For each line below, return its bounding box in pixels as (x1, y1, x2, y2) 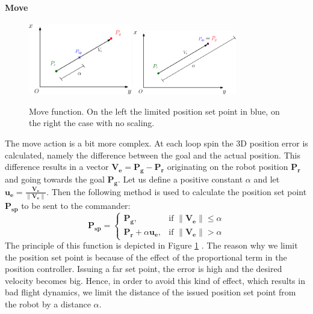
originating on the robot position (167, 160, 288, 173)
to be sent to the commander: (21, 199, 131, 212)
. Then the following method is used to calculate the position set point (46, 185, 307, 198)
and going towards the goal (5, 172, 105, 185)
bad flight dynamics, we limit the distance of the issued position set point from (5, 286, 296, 298)
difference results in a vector (5, 160, 109, 173)
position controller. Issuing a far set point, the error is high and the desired (5, 262, 282, 275)
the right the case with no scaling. (29, 116, 155, 129)
